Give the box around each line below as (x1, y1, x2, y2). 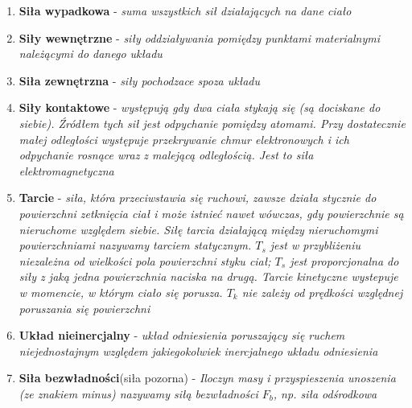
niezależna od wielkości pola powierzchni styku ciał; (19, 252, 271, 269)
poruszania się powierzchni (19, 299, 150, 316)
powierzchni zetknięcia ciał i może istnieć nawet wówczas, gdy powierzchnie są (19, 204, 404, 221)
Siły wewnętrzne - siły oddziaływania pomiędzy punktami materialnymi (19, 29, 381, 46)
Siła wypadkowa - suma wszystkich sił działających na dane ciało (19, 2, 352, 19)
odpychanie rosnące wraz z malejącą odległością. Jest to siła (19, 146, 314, 163)
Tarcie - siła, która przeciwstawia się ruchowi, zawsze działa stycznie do (19, 189, 377, 206)
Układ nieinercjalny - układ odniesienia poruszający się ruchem (19, 327, 345, 344)
